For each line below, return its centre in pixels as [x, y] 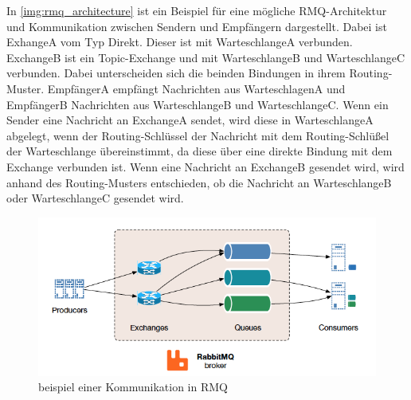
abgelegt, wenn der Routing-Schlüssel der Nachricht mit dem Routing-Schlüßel [198, 135]
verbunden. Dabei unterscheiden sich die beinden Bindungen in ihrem [176, 73]
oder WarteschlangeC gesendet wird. [95, 198]
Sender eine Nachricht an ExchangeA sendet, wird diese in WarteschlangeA [190, 120]
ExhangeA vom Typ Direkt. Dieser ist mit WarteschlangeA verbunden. [180, 42]
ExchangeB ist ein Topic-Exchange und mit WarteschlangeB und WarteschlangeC [206, 57]
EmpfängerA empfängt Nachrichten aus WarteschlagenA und [196, 88]
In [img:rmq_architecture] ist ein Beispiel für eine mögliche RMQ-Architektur [197, 10]
